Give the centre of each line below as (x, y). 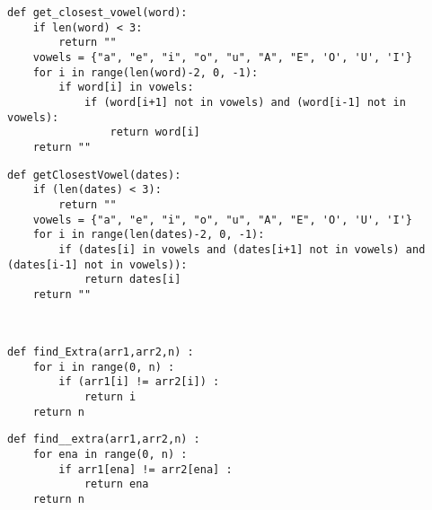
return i (110, 397)
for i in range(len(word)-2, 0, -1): (145, 72)
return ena (116, 484)
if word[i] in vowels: (126, 88)
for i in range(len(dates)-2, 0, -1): (149, 235)
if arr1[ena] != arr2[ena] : (145, 469)
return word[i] (155, 132)
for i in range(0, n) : (104, 367)
